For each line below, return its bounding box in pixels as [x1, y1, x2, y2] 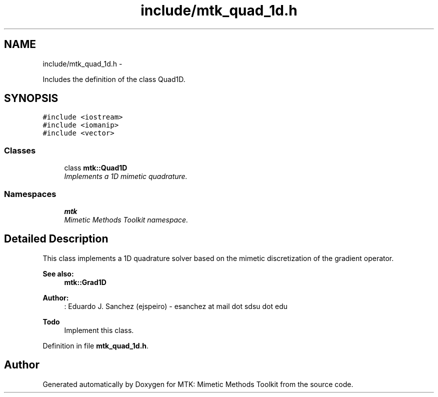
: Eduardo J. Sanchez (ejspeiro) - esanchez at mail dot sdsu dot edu [64, 301, 288, 310]
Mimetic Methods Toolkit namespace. [64, 215, 188, 224]
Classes [4, 145, 36, 155]
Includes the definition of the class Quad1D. [42, 74, 185, 83]
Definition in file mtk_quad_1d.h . [42, 341, 149, 350]
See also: [42, 269, 74, 278]
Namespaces [4, 188, 56, 199]
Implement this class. [64, 325, 134, 334]
